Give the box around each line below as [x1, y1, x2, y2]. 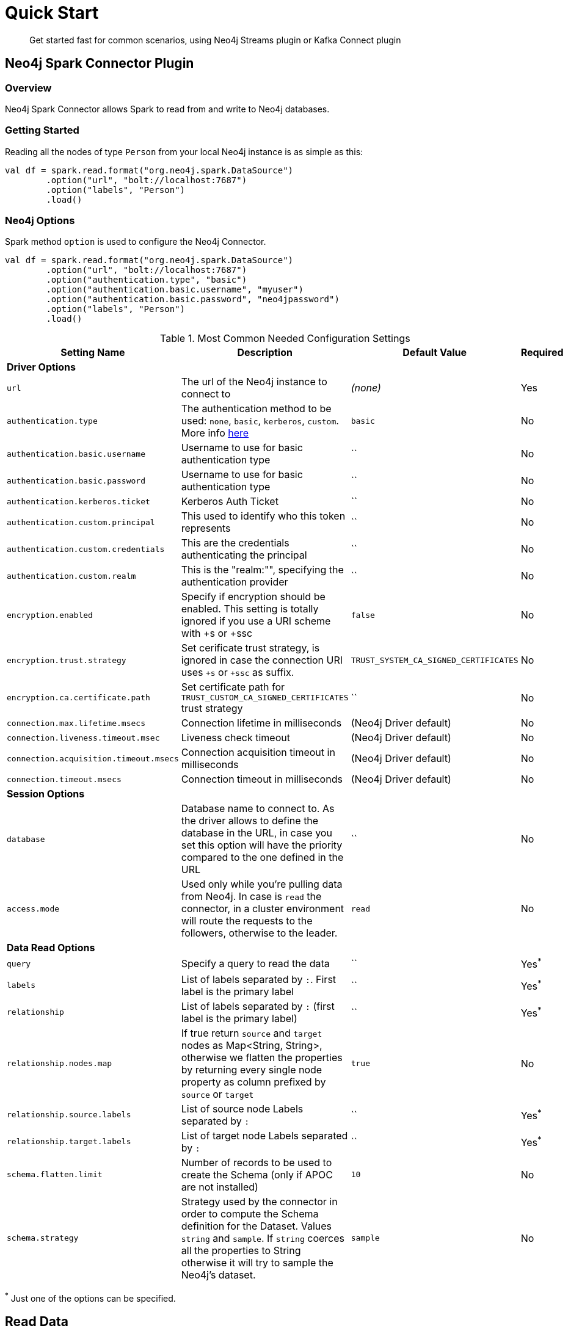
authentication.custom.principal [7, 517, 155, 527]
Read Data [5, 1313, 68, 1329]
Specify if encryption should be [181, 590, 326, 603]
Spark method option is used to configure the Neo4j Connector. [5, 236, 266, 247]
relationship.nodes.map [7, 1059, 112, 1068]
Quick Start [5, 2, 99, 23]
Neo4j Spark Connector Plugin [5, 56, 194, 71]
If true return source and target [181, 1026, 322, 1039]
